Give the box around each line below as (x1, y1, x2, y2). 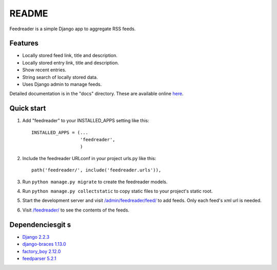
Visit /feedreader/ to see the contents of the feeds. (22, 207, 130, 213)
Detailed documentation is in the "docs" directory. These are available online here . (9, 90, 184, 97)
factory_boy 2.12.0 (22, 248, 61, 254)
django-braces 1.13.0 (22, 241, 66, 247)
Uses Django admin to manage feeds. (22, 81, 102, 87)
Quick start (9, 104, 46, 113)
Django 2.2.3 (22, 234, 50, 240)
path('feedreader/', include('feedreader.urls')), (31, 167, 162, 173)
